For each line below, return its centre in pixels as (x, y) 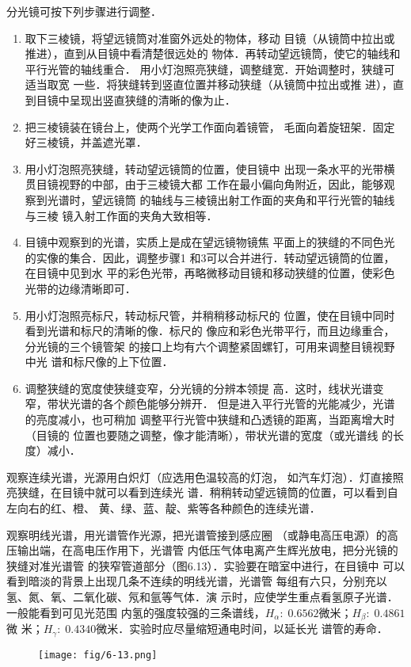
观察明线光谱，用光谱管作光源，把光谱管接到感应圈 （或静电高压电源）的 (197, 534)
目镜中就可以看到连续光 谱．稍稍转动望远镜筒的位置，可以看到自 (230, 492)
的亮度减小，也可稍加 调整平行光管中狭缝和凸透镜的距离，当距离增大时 (210, 419)
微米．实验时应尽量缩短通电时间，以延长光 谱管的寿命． (242, 629)
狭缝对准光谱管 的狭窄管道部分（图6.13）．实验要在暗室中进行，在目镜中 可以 (206, 565)
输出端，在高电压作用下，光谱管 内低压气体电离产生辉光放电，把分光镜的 (207, 550)
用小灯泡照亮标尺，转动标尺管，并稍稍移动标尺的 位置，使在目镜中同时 (210, 315)
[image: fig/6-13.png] (98, 655)
